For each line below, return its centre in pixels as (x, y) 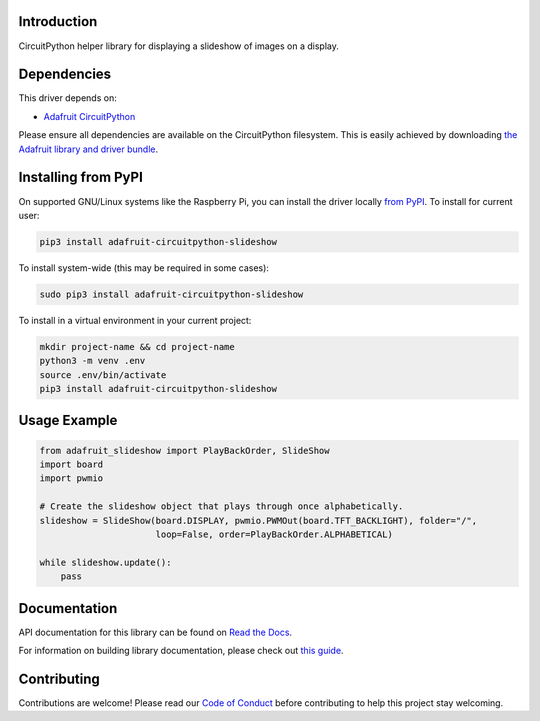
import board (71, 464)
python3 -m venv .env (92, 361)
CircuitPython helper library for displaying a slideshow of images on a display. (179, 46)
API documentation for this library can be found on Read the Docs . (155, 632)
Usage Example (68, 420)
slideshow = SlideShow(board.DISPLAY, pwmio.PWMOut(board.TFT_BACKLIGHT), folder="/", (258, 520)
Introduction (58, 21)
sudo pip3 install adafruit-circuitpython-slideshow (171, 294)
